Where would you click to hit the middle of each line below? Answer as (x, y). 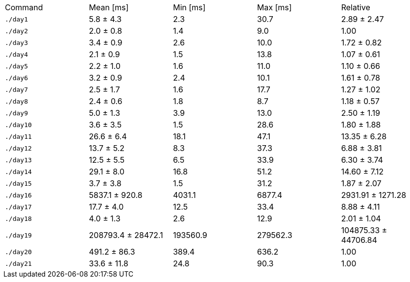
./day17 (18, 207)
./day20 (18, 252)
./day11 (18, 136)
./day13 (18, 160)
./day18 (18, 218)
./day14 (18, 172)
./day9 (16, 113)
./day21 (18, 263)
